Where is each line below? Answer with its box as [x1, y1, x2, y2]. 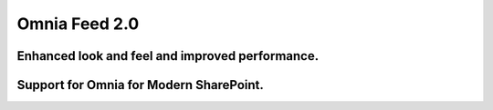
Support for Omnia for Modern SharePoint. [16, 77, 264, 93]
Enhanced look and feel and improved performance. [16, 48, 320, 64]
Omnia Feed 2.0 [16, 14, 140, 34]
